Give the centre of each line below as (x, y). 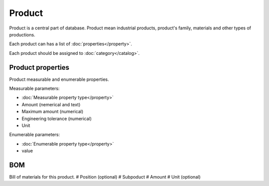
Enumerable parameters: (35, 135)
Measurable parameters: (34, 89)
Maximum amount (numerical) (53, 112)
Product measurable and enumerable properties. (59, 79)
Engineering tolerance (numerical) (57, 118)
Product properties (39, 67)
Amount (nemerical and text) (51, 104)
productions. (22, 34)
